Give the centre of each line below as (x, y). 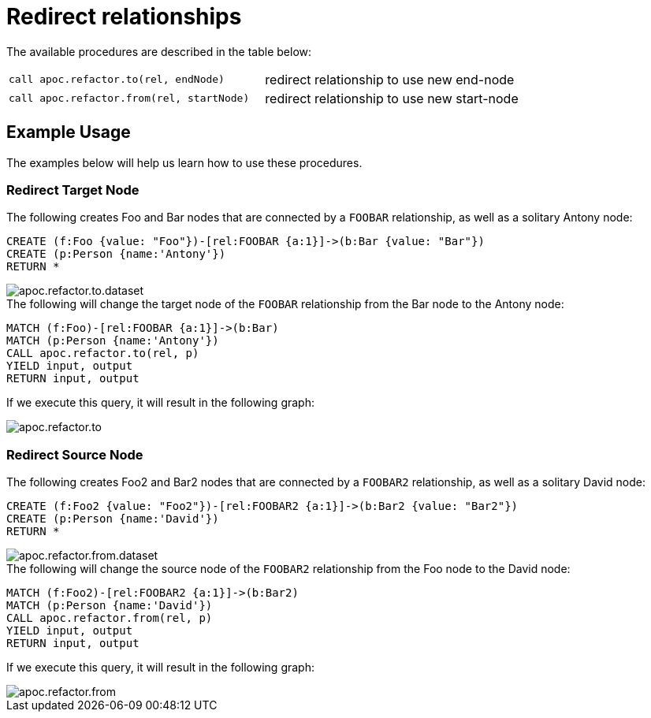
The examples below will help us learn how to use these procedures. (184, 162)
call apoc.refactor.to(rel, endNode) (117, 80)
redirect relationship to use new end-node (390, 79)
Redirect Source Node (75, 454)
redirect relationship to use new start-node (392, 98)
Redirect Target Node (73, 190)
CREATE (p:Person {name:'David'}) (113, 519)
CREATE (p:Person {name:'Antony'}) (116, 254)
